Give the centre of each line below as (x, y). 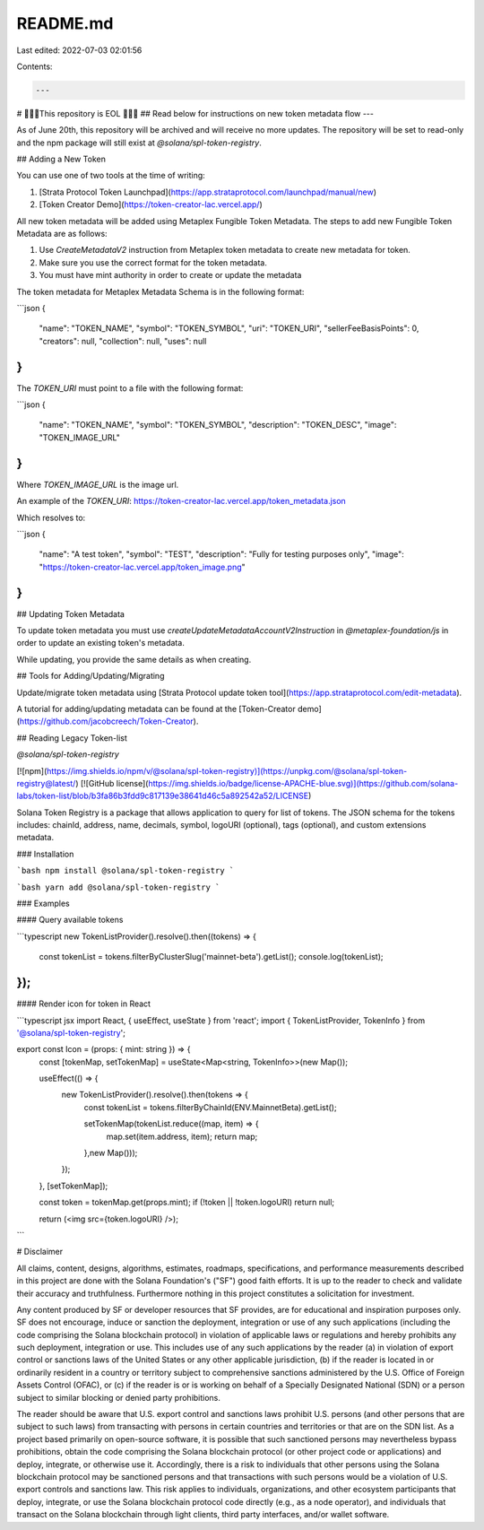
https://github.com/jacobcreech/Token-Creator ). (109, 721)
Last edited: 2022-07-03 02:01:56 (79, 50)
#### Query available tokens (70, 920)
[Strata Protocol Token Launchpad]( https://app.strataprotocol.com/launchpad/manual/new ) (207, 192)
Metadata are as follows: (62, 234)
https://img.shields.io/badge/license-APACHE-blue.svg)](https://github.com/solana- (303, 783)
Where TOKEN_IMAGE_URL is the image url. (98, 484)
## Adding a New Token (61, 159)
